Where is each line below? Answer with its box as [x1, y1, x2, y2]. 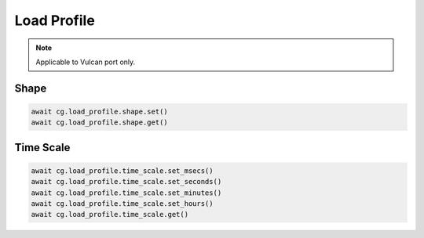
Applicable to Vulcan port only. [35, 57, 136, 67]
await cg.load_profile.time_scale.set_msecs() [31, 166, 214, 175]
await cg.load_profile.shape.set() [31, 106, 168, 116]
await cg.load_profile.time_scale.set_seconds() [31, 177, 222, 186]
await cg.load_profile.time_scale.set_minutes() [31, 188, 222, 197]
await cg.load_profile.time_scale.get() [31, 210, 188, 219]
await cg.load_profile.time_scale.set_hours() [31, 200, 214, 208]
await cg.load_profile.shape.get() [31, 118, 168, 127]
